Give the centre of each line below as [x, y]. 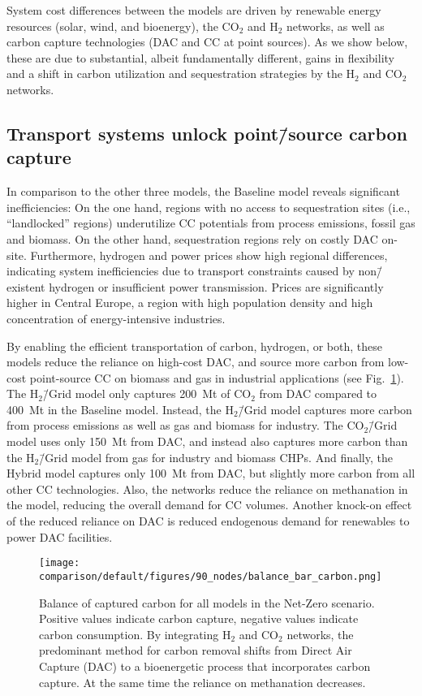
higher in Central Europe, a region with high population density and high [190, 303]
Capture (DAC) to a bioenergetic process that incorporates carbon [205, 666]
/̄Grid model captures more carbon [325, 409]
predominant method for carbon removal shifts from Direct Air [196, 650]
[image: [60, 563]
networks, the [320, 634]
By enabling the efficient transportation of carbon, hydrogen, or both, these [194, 346]
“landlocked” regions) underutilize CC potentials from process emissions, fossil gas [211, 223]
